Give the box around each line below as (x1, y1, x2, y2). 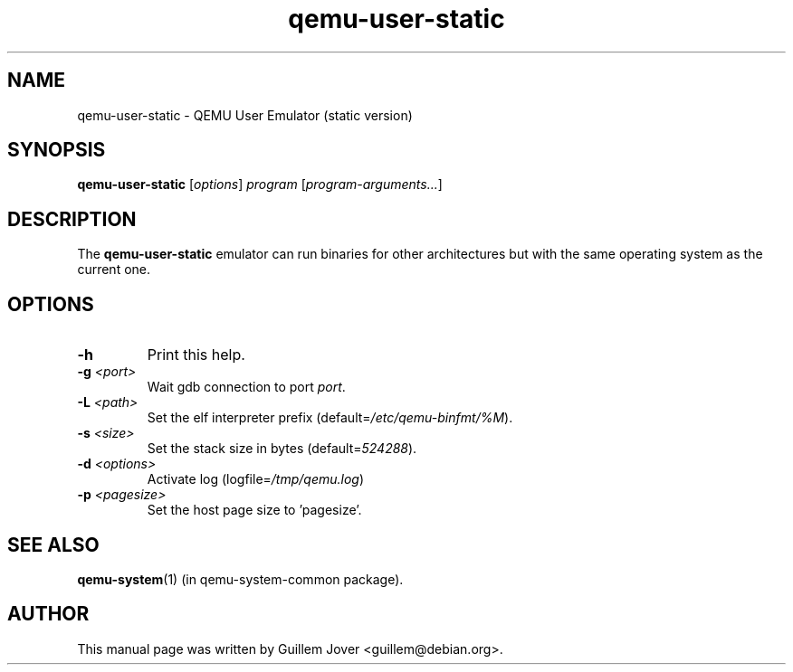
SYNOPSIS (7, 138, 106, 162)
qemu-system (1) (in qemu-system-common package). (77, 571, 404, 587)
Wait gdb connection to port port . (147, 379, 346, 395)
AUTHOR (7, 602, 90, 626)
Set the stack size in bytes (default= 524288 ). (147, 440, 417, 457)
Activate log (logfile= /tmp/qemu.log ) (147, 471, 365, 487)
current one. (77, 261, 151, 278)
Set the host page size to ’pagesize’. (147, 502, 362, 518)
